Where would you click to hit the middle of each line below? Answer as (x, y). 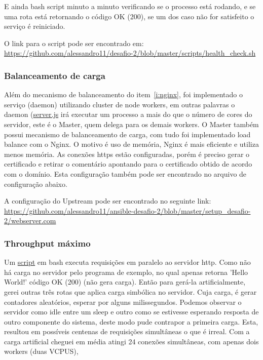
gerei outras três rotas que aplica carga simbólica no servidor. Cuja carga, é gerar (130, 291)
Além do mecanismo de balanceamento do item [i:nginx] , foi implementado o (124, 94)
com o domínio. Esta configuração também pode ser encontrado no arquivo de (125, 173)
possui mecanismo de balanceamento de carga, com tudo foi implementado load (127, 134)
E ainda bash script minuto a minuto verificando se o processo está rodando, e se (130, 6)
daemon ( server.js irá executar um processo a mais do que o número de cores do (128, 114)
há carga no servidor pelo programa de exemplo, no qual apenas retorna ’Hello (126, 272)
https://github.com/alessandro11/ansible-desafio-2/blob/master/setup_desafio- (127, 210)
